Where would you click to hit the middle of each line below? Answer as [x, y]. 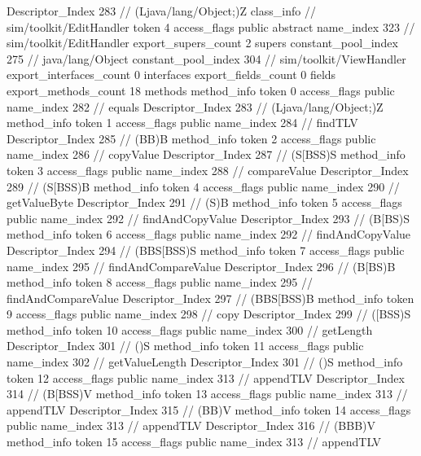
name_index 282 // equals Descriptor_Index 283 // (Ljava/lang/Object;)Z [195, 106]
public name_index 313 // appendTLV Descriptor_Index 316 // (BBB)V [191, 425]
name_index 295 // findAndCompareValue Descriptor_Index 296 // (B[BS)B [201, 266]
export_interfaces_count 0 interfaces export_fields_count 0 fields [171, 75]
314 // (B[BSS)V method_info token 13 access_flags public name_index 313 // [207, 394]
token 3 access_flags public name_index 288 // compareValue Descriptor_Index [208, 170]
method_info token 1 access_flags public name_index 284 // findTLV [182, 123]
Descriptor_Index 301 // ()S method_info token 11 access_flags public [185, 346]
